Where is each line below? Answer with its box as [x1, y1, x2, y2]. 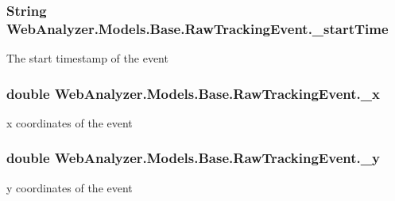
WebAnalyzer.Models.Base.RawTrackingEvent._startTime [6, 18, 389, 38]
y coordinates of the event [6, 179, 133, 195]
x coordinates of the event [6, 114, 133, 131]
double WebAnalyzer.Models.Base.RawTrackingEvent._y [6, 148, 380, 168]
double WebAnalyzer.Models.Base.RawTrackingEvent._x [6, 83, 380, 103]
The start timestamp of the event [6, 50, 168, 66]
